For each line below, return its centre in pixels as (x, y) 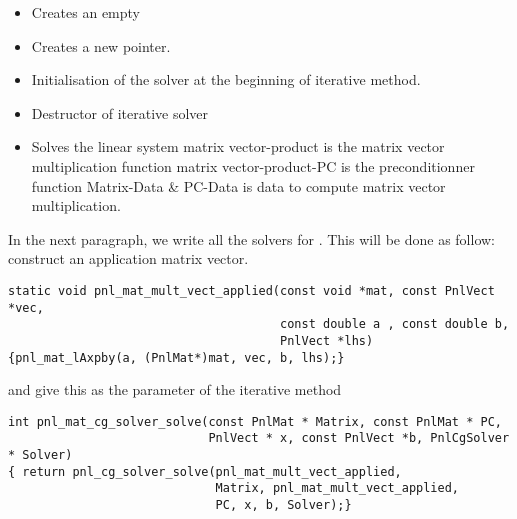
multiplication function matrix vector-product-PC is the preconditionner (253, 165)
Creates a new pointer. (101, 45)
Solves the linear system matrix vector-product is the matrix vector (238, 146)
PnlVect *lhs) (327, 340)
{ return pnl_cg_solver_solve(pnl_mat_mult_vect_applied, (205, 471)
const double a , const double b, (395, 324)
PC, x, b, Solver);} (283, 505)
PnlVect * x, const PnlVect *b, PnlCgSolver (359, 438)
